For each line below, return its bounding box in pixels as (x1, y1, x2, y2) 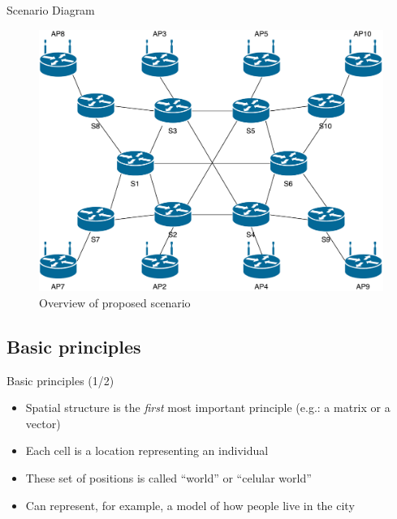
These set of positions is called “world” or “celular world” (25, 469, 312, 486)
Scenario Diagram (6, 2, 95, 18)
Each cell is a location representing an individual (25, 442, 269, 459)
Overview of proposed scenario (39, 294, 191, 311)
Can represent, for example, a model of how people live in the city (25, 496, 355, 513)
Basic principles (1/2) (6, 371, 114, 388)
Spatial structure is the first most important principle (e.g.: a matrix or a (25, 399, 391, 416)
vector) (25, 414, 61, 431)
